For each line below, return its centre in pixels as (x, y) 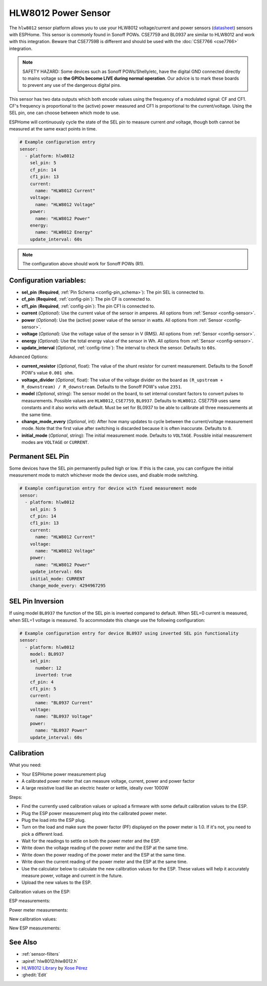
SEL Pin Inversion (36, 601)
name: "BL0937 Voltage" (64, 716)
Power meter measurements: (39, 910)
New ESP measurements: (35, 928)
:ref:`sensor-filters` (41, 954)
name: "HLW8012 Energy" (64, 232)
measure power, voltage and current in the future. (72, 876)
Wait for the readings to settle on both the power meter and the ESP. (91, 841)
